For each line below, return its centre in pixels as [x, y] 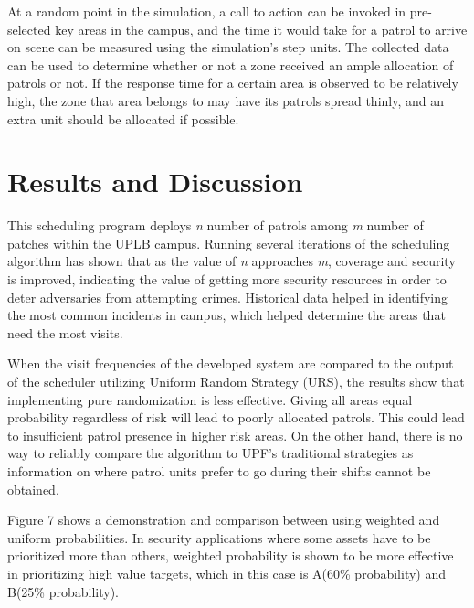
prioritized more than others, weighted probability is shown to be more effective [231, 555]
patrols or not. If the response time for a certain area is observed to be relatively [233, 83]
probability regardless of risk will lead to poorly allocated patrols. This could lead [236, 417]
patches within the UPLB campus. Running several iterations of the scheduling [229, 243]
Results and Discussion [155, 181]
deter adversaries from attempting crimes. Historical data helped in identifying [228, 297]
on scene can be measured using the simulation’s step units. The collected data [228, 47]
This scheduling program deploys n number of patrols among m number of [216, 225]
